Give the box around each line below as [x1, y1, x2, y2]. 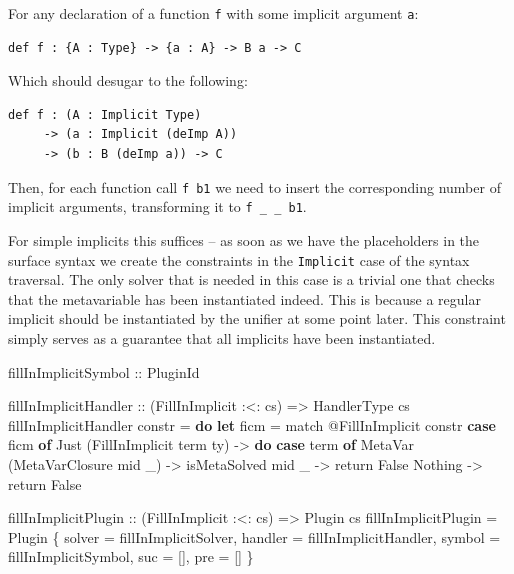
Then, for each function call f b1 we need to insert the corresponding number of [8, 176, 501, 197]
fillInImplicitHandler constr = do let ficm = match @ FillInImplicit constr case [8, 414, 496, 435]
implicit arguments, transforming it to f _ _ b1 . [8, 196, 307, 217]
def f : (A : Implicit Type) [8, 107, 202, 122]
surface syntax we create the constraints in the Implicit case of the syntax [8, 249, 470, 270]
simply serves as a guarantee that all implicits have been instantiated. [8, 327, 436, 348]
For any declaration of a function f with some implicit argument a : [8, 3, 419, 23]
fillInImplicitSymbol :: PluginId [8, 361, 200, 382]
